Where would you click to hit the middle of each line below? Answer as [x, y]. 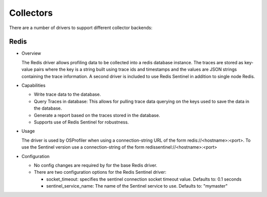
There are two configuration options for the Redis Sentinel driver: [100, 172]
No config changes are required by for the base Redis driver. [96, 165]
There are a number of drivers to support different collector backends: [81, 28]
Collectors [31, 13]
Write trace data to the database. [67, 94]
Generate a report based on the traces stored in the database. [97, 115]
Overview [31, 53]
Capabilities [33, 85]
